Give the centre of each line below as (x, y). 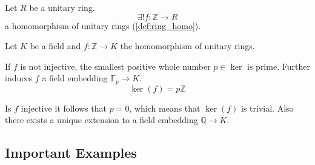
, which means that (165, 108)
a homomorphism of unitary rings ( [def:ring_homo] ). (103, 25)
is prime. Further (279, 66)
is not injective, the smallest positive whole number (115, 66)
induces (19, 78)
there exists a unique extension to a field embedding (101, 120)
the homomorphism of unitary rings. (187, 46)
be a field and (55, 46)
